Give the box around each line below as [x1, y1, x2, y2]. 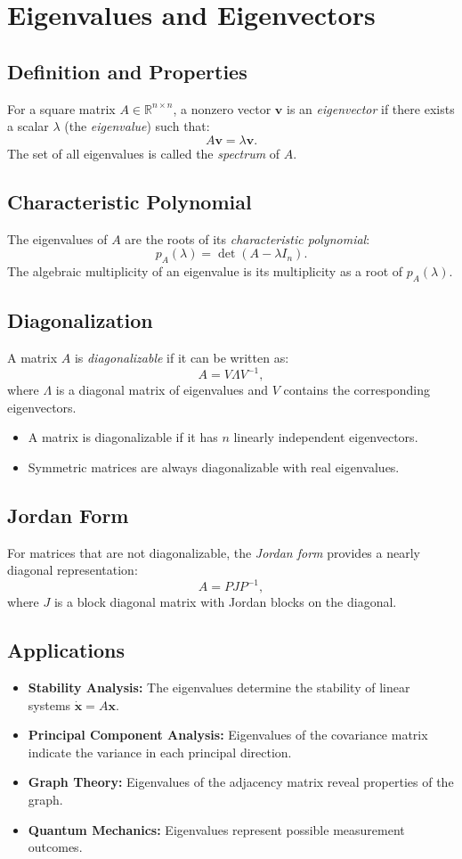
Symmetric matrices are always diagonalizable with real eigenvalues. [28, 457, 400, 476]
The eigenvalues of [7, 229, 108, 248]
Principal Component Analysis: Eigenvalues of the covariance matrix [28, 725, 428, 744]
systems [28, 695, 71, 714]
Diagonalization [7, 307, 153, 334]
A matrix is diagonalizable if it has [28, 428, 218, 446]
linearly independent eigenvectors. [233, 428, 418, 446]
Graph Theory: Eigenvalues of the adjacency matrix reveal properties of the [28, 773, 454, 791]
